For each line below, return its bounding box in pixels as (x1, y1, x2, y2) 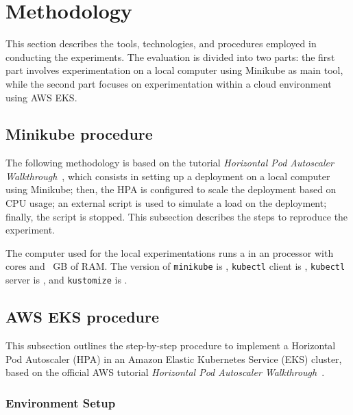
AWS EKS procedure (5, 306, 160, 327)
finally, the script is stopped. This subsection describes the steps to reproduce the (5, 209, 348, 223)
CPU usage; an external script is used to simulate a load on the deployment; (5, 196, 327, 210)
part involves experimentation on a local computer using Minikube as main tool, (5, 63, 343, 77)
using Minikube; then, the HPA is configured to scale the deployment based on (5, 182, 337, 197)
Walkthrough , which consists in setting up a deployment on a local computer (5, 168, 330, 183)
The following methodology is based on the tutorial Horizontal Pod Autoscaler (5, 155, 334, 170)
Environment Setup (5, 394, 116, 411)
